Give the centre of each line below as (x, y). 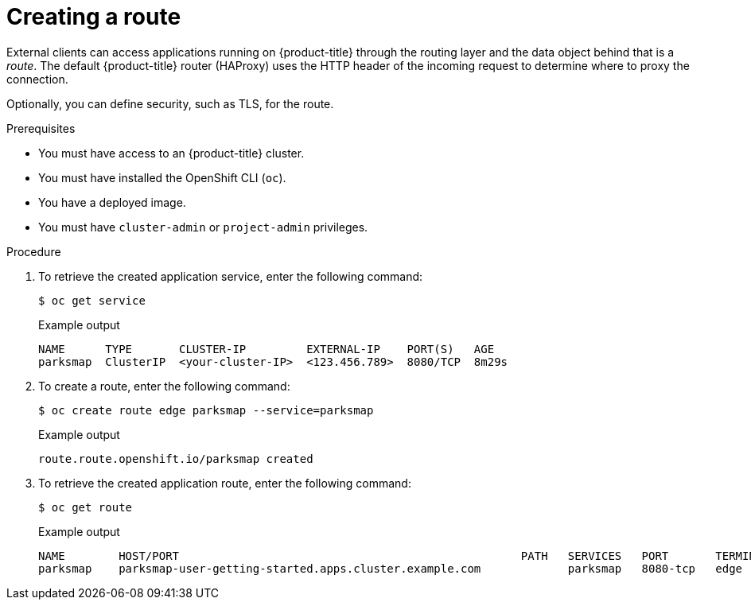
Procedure (34, 251)
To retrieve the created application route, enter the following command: (225, 483)
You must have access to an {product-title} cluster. (171, 153)
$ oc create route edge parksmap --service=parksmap (206, 410)
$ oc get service (92, 300)
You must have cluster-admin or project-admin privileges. (203, 227)
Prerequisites (41, 128)
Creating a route (94, 17)
